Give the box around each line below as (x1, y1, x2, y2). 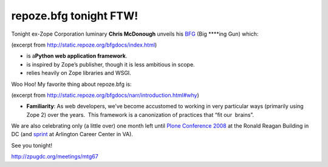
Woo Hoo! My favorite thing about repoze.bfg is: (11, 80, 132, 88)
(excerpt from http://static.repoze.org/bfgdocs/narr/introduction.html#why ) (11, 91, 200, 99)
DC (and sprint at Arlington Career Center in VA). (11, 131, 134, 138)
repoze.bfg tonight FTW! (11, 9, 138, 22)
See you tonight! (11, 142, 53, 149)
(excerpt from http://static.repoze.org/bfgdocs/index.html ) (11, 41, 157, 48)
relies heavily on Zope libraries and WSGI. (26, 70, 132, 77)
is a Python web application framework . (26, 52, 128, 60)
